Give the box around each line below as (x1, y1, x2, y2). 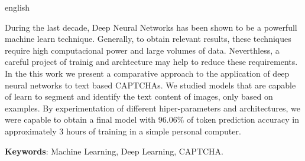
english (5, 1, 30, 13)
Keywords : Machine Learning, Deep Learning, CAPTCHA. (5, 144, 223, 157)
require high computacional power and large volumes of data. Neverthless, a (5, 44, 280, 56)
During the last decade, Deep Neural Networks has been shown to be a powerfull (5, 21, 297, 33)
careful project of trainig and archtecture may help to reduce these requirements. (5, 55, 298, 68)
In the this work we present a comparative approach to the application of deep (5, 67, 290, 79)
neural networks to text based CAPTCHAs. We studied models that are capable (5, 78, 296, 91)
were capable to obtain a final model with (5, 113, 156, 126)
